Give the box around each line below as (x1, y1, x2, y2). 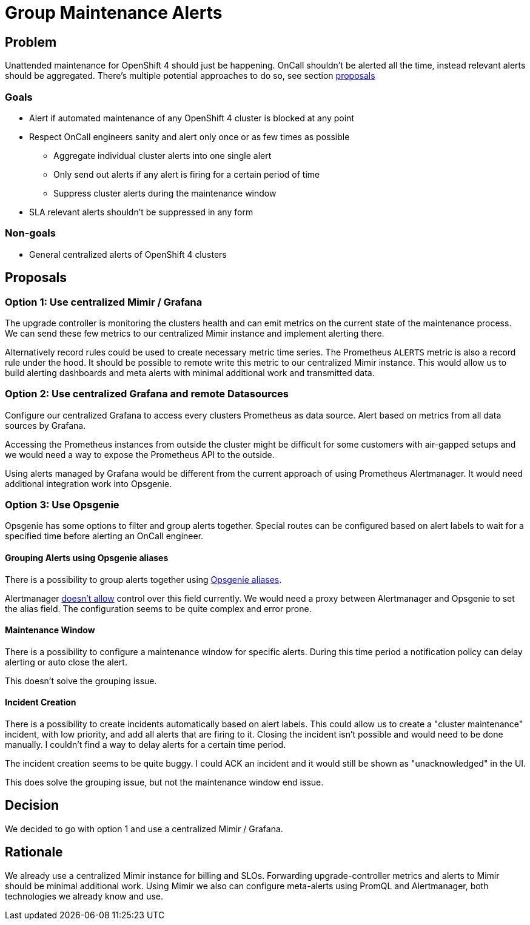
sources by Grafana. (5, 420, 86, 431)
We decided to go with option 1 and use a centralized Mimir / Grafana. (5, 823, 283, 834)
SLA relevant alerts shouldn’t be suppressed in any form (29, 206, 253, 217)
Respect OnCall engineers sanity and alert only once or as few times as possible (29, 131, 350, 142)
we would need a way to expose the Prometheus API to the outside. (5, 449, 275, 460)
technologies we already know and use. (5, 890, 163, 901)
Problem (5, 34, 57, 50)
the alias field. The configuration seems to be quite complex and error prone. (5, 603, 312, 614)
